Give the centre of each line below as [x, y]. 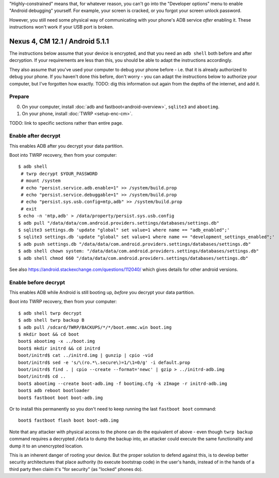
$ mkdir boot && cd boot [49, 334]
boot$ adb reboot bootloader [54, 391]
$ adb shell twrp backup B [51, 320]
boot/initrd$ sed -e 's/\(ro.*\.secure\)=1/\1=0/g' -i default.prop [104, 362]
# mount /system [41, 181]
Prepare [19, 97]
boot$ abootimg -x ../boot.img [57, 341]
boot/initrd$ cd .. [42, 376]
